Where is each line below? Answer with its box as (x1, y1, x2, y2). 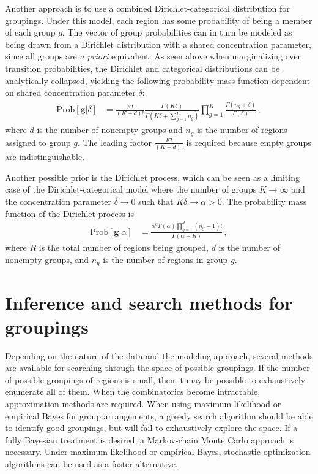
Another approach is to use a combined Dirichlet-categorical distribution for (5, 2, 290, 14)
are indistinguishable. (5, 150, 85, 163)
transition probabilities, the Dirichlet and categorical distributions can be (5, 61, 280, 74)
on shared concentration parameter (5, 86, 136, 99)
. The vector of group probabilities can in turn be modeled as (62, 26, 292, 39)
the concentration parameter (5, 194, 111, 207)
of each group (5, 26, 56, 39)
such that (138, 194, 174, 207)
